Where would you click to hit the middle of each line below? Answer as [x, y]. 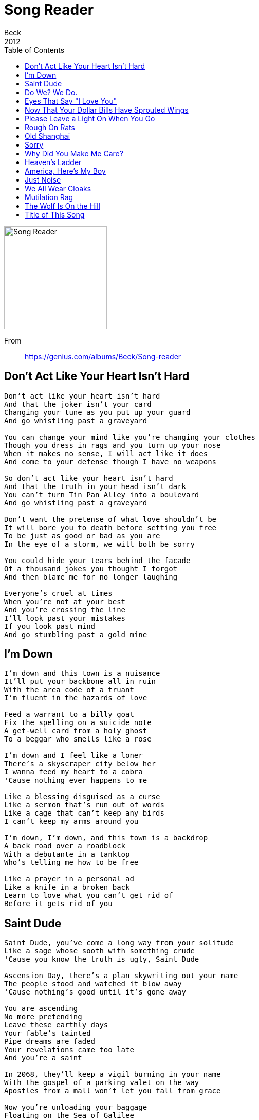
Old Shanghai [48, 136]
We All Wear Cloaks [58, 188]
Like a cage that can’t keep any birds [84, 813]
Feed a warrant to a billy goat [69, 715]
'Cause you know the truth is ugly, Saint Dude [102, 959]
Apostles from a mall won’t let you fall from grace [113, 1091]
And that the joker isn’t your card [78, 404]
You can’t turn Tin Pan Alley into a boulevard [102, 494]
